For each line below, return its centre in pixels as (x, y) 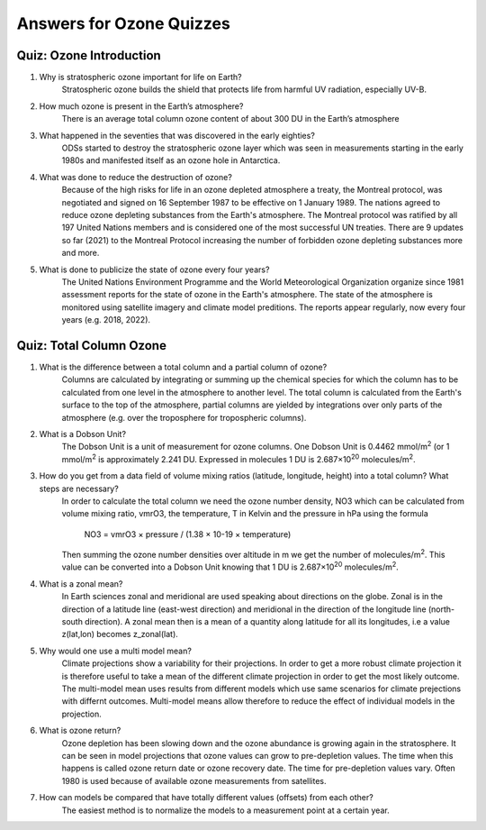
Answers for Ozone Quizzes (124, 23)
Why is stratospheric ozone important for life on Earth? (140, 78)
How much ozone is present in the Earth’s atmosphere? (141, 106)
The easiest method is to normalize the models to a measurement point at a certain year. (226, 810)
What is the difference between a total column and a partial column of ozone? (183, 367)
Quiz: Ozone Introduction (89, 55)
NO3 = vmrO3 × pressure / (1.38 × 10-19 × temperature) (188, 534)
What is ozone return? (80, 731)
